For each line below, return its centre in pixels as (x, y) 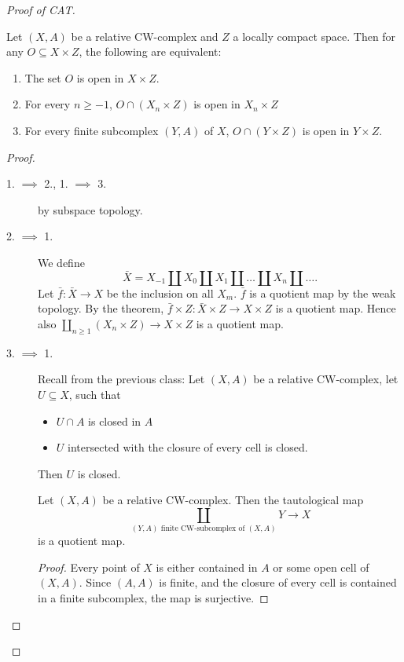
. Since (95, 582)
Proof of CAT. (41, 9)
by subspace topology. (90, 209)
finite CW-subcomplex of (203, 529)
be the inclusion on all (160, 293)
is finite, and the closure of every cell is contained (278, 582)
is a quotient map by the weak (323, 293)
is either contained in (207, 567)
